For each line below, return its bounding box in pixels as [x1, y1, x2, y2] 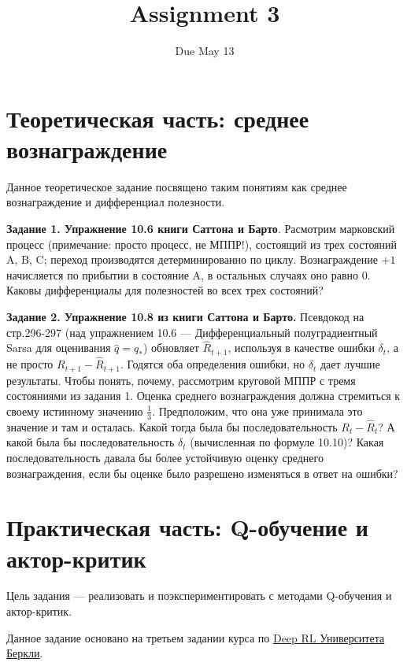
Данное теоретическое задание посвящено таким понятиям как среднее [6, 178, 347, 194]
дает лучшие [320, 356, 380, 372]
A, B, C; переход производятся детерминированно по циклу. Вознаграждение [6, 251, 378, 268]
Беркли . [6, 645, 43, 661]
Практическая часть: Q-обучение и [6, 511, 368, 543]
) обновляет [142, 339, 199, 356]
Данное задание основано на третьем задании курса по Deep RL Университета [6, 629, 385, 646]
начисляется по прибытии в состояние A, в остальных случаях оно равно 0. [6, 266, 371, 283]
